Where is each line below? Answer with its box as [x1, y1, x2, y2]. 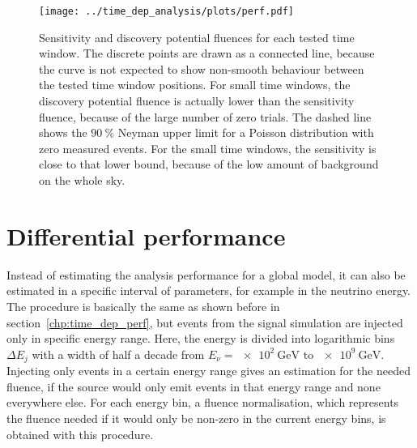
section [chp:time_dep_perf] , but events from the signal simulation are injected [6, 314, 403, 331]
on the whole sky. [39, 172, 126, 188]
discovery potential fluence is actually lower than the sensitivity [39, 92, 355, 109]
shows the [39, 124, 87, 141]
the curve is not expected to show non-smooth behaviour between [39, 60, 364, 77]
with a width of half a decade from [32, 345, 205, 362]
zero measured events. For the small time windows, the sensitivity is [39, 139, 377, 156]
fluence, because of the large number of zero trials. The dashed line [39, 108, 372, 125]
